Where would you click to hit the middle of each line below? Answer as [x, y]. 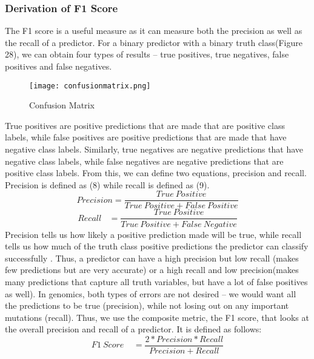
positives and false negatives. [58, 66]
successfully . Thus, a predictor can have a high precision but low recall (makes [152, 258]
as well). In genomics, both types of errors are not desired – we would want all [151, 293]
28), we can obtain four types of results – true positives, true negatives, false [147, 54]
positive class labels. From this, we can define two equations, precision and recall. [156, 173]
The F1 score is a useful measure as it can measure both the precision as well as [154, 31]
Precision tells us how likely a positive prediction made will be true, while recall [153, 234]
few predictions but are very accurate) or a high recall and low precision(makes [152, 270]
